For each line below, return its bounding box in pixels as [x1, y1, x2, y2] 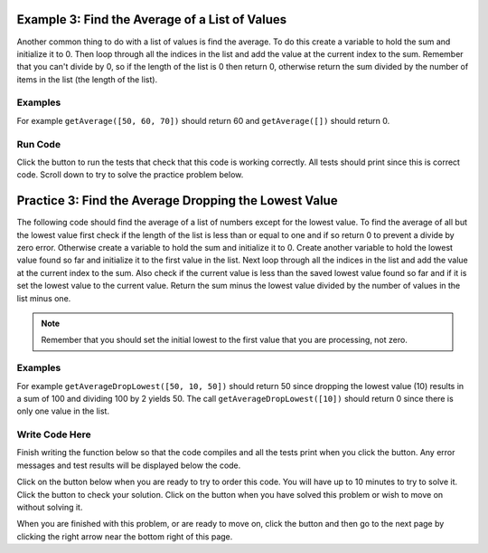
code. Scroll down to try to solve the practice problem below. [16, 169, 244, 180]
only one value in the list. [16, 405, 110, 416]
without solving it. [16, 502, 83, 513]
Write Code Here [16, 428, 92, 441]
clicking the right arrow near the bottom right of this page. [16, 530, 233, 542]
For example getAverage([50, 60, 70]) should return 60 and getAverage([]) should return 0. [16, 115, 390, 126]
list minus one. [16, 292, 71, 303]
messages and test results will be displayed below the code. [16, 460, 241, 471]
